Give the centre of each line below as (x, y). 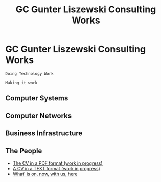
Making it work (21, 83)
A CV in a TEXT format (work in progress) (56, 168)
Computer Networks (39, 116)
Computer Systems (37, 98)
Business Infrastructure (44, 134)
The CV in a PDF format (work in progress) (58, 163)
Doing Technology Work (29, 74)
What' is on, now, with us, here (45, 174)
